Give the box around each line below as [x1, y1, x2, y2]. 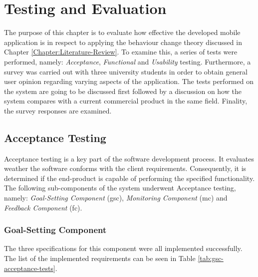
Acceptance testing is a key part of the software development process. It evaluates [4, 153, 254, 163]
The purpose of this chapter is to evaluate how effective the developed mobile [4, 27, 241, 37]
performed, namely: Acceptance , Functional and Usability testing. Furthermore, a [4, 56, 251, 66]
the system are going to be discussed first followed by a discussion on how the [4, 85, 242, 96]
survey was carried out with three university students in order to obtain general [4, 66, 248, 76]
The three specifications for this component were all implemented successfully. [4, 243, 243, 253]
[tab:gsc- [198, 253, 224, 263]
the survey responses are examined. [4, 105, 112, 115]
